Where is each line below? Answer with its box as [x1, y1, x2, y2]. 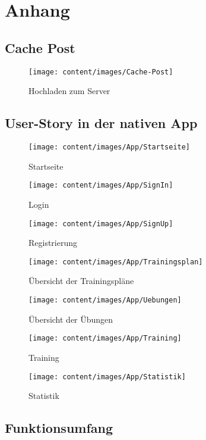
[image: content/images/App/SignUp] [28, 219, 173, 228]
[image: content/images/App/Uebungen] [28, 296, 182, 305]
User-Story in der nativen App [5, 114, 198, 132]
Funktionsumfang [5, 419, 113, 437]
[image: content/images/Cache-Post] [28, 67, 173, 76]
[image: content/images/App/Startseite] [28, 143, 191, 152]
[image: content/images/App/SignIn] [28, 181, 173, 190]
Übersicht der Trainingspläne [28, 274, 134, 287]
